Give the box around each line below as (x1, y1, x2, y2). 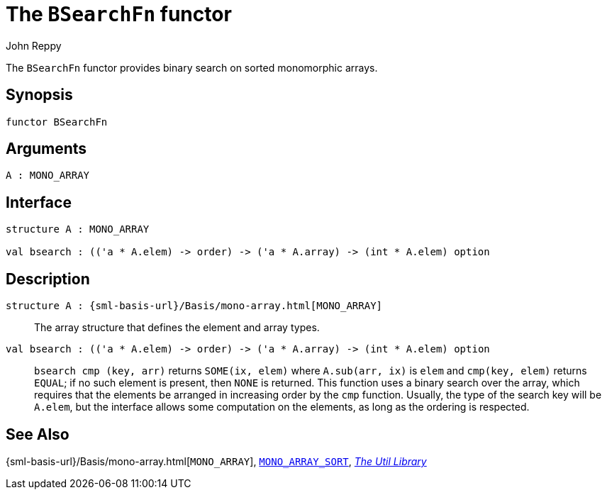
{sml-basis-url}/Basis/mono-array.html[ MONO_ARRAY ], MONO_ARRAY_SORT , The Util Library (6, 455, 427, 467)
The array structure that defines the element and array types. (34, 321, 320, 334)
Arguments (6, 140, 87, 158)
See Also (6, 425, 69, 443)
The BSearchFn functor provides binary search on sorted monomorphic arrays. (6, 61, 378, 74)
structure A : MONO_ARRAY (6, 223, 150, 235)
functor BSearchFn (6, 116, 108, 128)
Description (6, 269, 90, 288)
